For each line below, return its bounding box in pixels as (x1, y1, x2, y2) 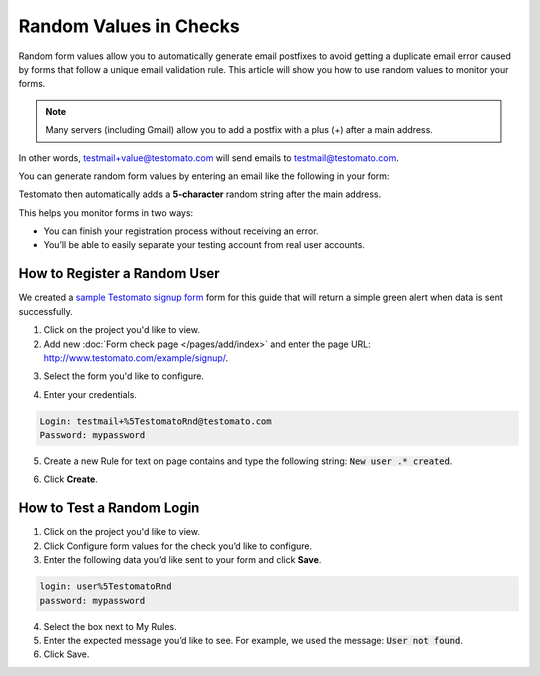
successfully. (18, 305, 74, 317)
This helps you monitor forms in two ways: (18, 206, 194, 219)
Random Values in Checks (18, 15, 240, 37)
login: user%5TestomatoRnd (39, 581, 172, 592)
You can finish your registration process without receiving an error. (43, 225, 319, 237)
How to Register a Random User (18, 265, 220, 282)
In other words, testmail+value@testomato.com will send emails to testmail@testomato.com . (18, 151, 399, 164)
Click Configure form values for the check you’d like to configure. (43, 540, 313, 552)
